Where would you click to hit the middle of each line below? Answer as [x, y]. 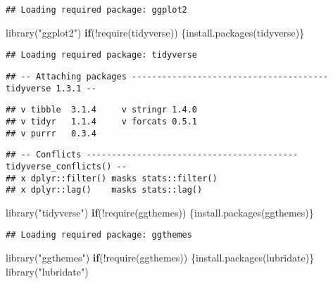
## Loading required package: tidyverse [102, 55]
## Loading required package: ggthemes [99, 235]
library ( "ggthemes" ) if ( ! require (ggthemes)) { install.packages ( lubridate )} [160, 258]
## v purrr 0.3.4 [51, 133]
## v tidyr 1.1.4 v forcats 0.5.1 [102, 121]
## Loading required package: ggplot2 [96, 10]
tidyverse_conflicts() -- [66, 166]
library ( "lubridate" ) [47, 271]
